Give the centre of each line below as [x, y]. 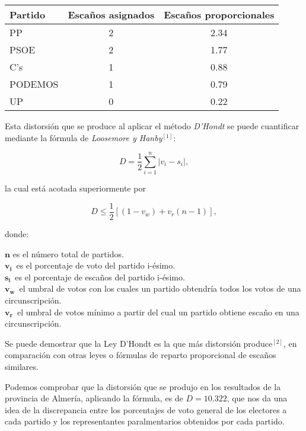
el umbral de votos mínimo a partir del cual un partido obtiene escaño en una [158, 312]
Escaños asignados [111, 15]
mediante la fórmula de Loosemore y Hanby [84, 137]
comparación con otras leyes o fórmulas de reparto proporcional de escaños [141, 355]
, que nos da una [257, 398]
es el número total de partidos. [68, 253]
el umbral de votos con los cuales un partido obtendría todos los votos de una [160, 288]
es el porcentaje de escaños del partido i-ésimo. [100, 277]
